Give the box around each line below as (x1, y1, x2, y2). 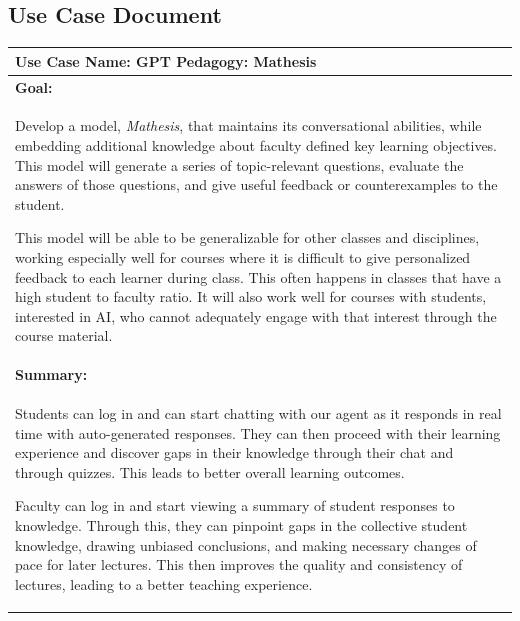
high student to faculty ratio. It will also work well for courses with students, (15, 286, 487, 307)
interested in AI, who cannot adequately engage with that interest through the (15, 305, 497, 326)
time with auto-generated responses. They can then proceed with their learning (15, 422, 501, 443)
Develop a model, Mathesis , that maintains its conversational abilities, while (15, 115, 482, 136)
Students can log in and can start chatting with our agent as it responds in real (15, 403, 502, 424)
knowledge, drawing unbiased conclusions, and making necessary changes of (15, 534, 477, 555)
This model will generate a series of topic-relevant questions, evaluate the (15, 154, 464, 175)
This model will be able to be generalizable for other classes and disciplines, (15, 227, 480, 248)
